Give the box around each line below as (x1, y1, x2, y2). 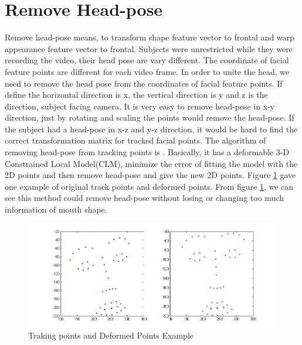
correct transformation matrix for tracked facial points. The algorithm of (5, 134, 266, 146)
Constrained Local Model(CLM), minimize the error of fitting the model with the (5, 157, 298, 169)
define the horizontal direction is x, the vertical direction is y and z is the (5, 88, 268, 101)
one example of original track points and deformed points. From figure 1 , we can (5, 180, 294, 192)
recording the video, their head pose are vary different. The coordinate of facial (5, 54, 289, 66)
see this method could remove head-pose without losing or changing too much (5, 192, 284, 204)
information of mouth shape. (5, 203, 107, 216)
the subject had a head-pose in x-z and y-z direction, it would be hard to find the (5, 122, 298, 135)
